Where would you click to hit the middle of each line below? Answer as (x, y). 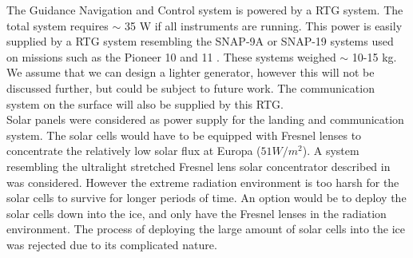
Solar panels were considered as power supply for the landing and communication (205, 119)
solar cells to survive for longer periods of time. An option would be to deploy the (206, 198)
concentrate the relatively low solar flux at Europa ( (134, 151)
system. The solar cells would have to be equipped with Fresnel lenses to (184, 135)
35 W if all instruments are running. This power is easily (264, 25)
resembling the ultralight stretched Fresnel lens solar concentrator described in (199, 166)
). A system (331, 151)
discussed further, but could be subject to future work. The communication (191, 87)
